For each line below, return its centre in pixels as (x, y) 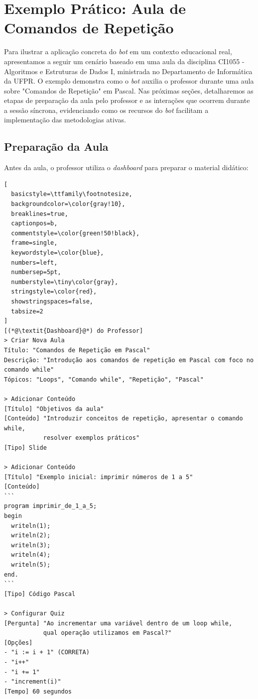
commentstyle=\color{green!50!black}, (75, 233)
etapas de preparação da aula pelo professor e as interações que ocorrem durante (127, 100)
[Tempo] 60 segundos (38, 691)
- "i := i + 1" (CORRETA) (47, 652)
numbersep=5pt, (36, 272)
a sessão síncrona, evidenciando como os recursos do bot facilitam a (106, 110)
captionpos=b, (34, 224)
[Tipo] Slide (25, 448)
